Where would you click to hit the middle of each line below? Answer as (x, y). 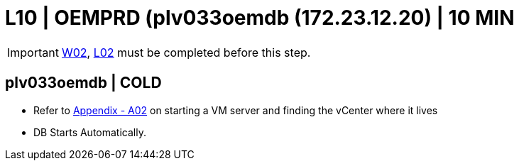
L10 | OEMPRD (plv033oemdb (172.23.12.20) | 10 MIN (260, 18)
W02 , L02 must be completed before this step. (186, 52)
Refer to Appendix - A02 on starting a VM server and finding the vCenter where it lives (236, 110)
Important (33, 52)
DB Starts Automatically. (90, 132)
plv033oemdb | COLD (83, 83)
